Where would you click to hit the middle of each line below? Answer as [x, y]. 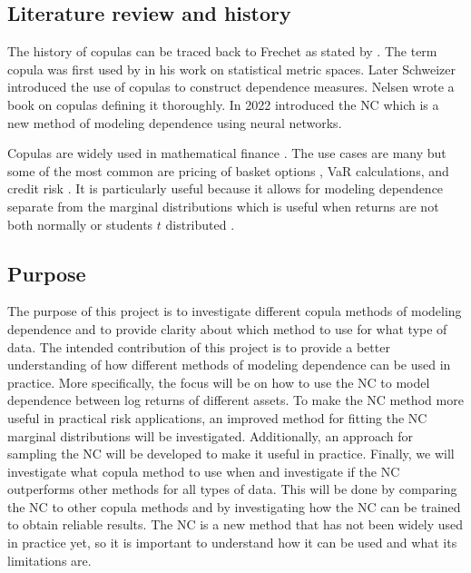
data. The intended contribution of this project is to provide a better [199, 346]
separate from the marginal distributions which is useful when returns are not [223, 206]
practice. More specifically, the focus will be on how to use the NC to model [219, 382]
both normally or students [80, 224]
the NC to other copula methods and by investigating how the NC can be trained [234, 506]
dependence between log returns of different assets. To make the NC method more [235, 400]
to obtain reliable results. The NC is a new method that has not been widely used [235, 524]
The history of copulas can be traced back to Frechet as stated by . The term [222, 51]
